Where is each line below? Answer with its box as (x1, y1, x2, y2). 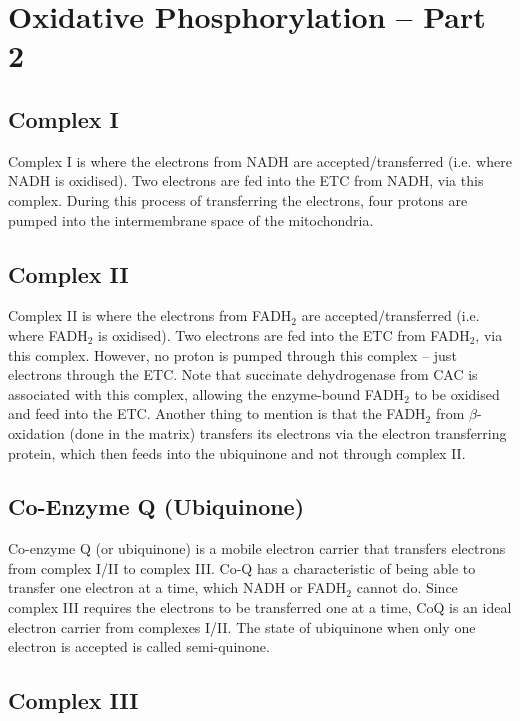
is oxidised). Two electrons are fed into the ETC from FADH (98, 324, 470, 345)
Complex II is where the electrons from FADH (8, 305, 292, 326)
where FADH (8, 324, 88, 345)
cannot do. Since (356, 577, 458, 598)
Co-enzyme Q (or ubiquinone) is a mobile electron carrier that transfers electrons (8, 538, 506, 559)
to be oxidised (414, 383, 500, 404)
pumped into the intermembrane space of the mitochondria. (8, 209, 374, 230)
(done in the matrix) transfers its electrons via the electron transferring (69, 422, 507, 443)
